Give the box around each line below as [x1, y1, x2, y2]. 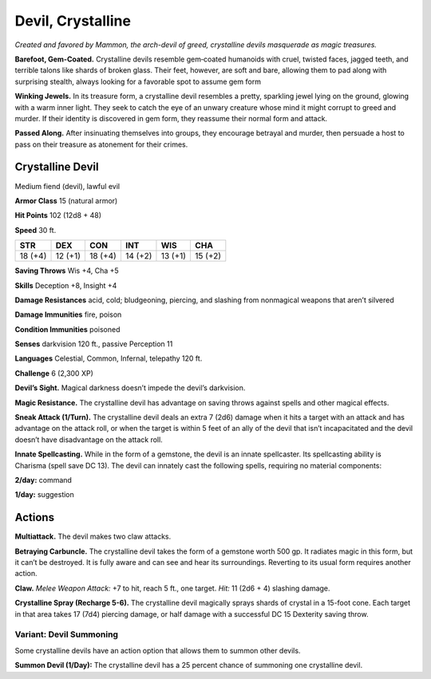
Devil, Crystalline [14, 12, 132, 30]
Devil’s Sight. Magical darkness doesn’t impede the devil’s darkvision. [14, 383, 246, 393]
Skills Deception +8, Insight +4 [14, 280, 117, 290]
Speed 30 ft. [14, 225, 57, 235]
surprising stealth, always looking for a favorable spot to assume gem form [14, 77, 261, 86]
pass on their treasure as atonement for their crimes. [14, 140, 188, 149]
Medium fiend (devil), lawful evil [14, 181, 120, 191]
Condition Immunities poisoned [14, 324, 121, 334]
